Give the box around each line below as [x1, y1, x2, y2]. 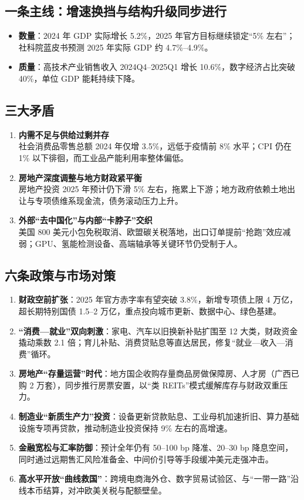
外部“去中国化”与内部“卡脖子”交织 [18, 214, 153, 226]
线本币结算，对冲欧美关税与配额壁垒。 [18, 484, 167, 496]
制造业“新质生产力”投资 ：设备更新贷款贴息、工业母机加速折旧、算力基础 [18, 410, 299, 422]
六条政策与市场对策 [5, 266, 116, 284]
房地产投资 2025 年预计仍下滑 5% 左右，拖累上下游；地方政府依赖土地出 [18, 183, 296, 195]
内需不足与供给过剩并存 [18, 128, 109, 140]
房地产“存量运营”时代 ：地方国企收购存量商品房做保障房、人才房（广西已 [18, 367, 299, 380]
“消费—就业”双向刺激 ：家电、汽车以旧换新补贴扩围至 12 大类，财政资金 [18, 324, 298, 337]
